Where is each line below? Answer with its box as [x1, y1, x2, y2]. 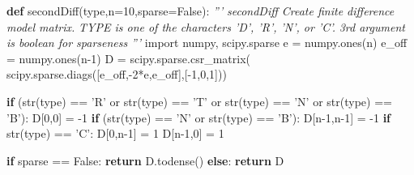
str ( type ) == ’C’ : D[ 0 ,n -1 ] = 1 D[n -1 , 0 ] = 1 [6, 125, 224, 142]
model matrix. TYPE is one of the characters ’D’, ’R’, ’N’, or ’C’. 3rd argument [6, 18, 405, 35]
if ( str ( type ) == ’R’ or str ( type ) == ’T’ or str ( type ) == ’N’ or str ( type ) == [6, 92, 392, 109]
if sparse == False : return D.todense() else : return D [6, 152, 284, 169]
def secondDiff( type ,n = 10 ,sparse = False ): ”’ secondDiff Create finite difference [6, 2, 395, 19]
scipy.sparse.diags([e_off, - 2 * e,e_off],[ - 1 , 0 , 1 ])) [6, 66, 227, 83]
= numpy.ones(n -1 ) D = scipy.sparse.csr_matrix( [6, 49, 251, 66]
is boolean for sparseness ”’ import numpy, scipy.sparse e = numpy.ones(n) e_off [6, 34, 408, 51]
